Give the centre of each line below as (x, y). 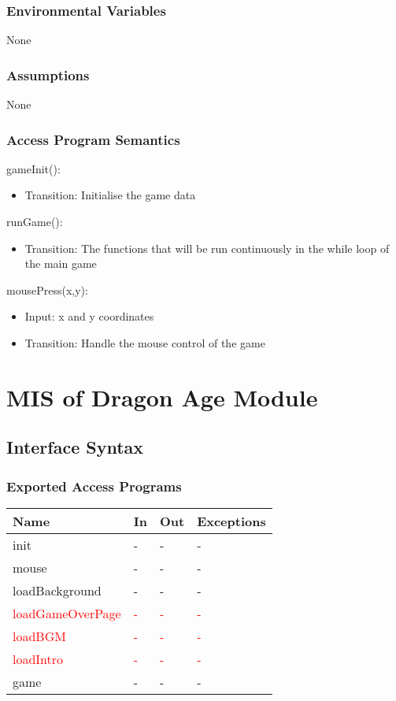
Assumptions (48, 74)
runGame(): (35, 222)
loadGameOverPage (67, 613)
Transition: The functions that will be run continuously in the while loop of (207, 248)
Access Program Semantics (93, 139)
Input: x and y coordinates (89, 316)
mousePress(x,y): (47, 289)
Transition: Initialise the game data (110, 195)
